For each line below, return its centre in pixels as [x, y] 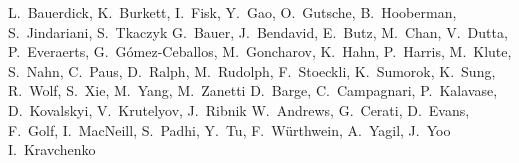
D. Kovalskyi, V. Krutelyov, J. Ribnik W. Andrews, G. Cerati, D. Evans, [239, 109]
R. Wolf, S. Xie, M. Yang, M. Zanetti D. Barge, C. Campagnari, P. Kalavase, [253, 90]
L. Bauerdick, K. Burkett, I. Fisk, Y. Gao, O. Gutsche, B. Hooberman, [232, 12]
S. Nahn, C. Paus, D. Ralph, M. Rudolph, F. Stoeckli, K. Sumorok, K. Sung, [252, 70]
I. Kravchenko [52, 149]
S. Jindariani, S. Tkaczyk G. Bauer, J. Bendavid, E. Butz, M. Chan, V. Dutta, [258, 31]
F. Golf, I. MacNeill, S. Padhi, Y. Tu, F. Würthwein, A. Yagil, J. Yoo [229, 129]
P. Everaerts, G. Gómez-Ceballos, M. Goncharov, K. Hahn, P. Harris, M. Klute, [260, 51]
